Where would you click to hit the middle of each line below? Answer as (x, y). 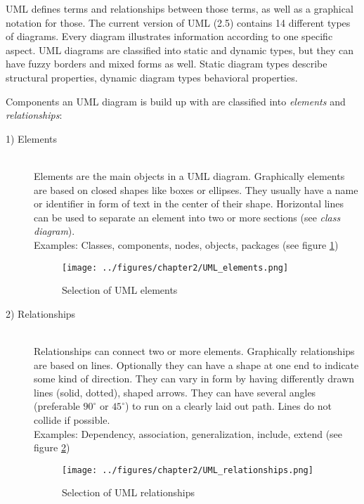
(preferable (57, 406)
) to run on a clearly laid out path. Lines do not (228, 406)
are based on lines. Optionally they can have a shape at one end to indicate (196, 364)
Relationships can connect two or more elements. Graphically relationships (194, 350)
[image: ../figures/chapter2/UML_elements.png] (175, 267)
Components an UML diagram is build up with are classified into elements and (176, 101)
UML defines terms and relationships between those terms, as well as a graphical (180, 8)
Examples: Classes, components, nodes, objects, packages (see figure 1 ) (186, 244)
